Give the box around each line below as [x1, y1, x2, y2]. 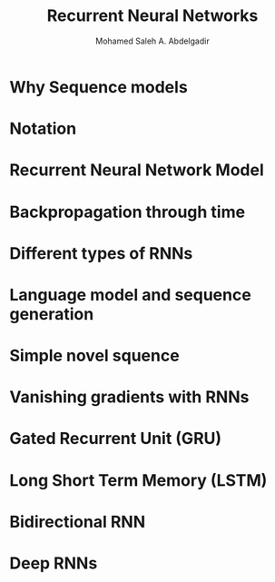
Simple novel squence [9, 346, 180, 366]
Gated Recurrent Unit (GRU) [9, 429, 222, 449]
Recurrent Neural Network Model [9, 160, 265, 181]
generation [9, 303, 94, 324]
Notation [9, 119, 77, 139]
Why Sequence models [9, 76, 188, 97]
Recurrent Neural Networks [46, 5, 259, 26]
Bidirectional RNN [9, 511, 146, 532]
